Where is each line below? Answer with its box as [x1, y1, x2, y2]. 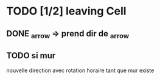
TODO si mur [6, 50, 56, 61]
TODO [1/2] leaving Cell [6, 4, 127, 18]
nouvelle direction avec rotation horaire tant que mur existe [6, 67, 155, 74]
